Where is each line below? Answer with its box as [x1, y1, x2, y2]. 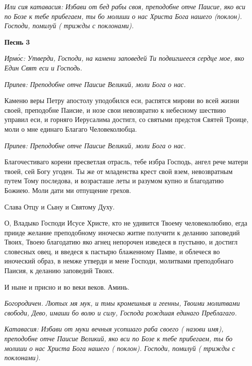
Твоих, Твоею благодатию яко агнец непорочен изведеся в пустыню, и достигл [4, 237, 238, 247]
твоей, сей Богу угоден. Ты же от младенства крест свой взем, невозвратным [4, 166, 233, 176]
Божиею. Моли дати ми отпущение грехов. [4, 185, 131, 195]
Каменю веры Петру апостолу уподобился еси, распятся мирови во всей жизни [4, 95, 239, 105]
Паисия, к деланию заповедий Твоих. [4, 265, 114, 276]
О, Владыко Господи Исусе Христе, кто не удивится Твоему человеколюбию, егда [4, 218, 248, 228]
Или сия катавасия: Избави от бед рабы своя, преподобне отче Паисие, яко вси [4, 1, 246, 11]
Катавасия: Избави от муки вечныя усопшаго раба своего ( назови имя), [4, 324, 224, 334]
